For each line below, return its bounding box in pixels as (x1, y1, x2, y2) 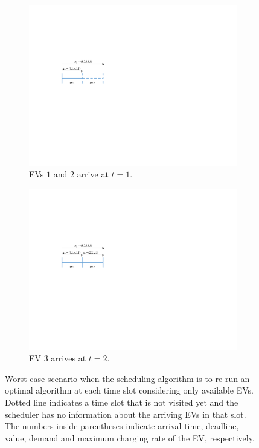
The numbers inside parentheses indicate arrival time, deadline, (5, 420, 239, 432)
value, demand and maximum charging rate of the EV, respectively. (5, 431, 255, 444)
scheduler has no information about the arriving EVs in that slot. (5, 407, 246, 420)
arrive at (77, 168, 109, 180)
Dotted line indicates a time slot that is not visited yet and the (5, 396, 238, 408)
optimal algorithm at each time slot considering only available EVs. (5, 384, 254, 397)
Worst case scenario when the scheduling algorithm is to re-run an (5, 372, 250, 384)
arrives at (51, 352, 86, 364)
